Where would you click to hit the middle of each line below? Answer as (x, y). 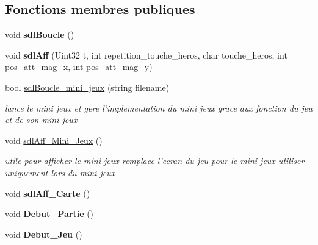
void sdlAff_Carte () (48, 193)
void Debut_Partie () (49, 214)
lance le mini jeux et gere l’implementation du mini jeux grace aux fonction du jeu (159, 108)
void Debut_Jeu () (44, 234)
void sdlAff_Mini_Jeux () (54, 140)
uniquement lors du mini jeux (60, 172)
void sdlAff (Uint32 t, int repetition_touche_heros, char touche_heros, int (146, 55)
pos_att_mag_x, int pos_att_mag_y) (79, 67)
